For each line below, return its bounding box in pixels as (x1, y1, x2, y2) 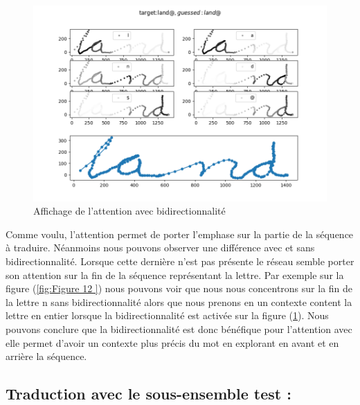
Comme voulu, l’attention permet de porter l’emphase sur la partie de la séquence (6, 226, 354, 241)
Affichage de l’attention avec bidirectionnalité (33, 204, 226, 218)
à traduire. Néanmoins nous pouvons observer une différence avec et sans (6, 240, 315, 255)
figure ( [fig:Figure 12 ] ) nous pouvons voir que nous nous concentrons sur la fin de (6, 281, 353, 296)
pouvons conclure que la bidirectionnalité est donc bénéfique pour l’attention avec (6, 322, 352, 336)
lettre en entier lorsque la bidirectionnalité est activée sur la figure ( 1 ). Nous (6, 308, 329, 323)
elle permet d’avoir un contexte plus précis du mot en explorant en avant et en (6, 335, 339, 350)
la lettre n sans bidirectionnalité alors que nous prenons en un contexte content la (6, 294, 352, 309)
